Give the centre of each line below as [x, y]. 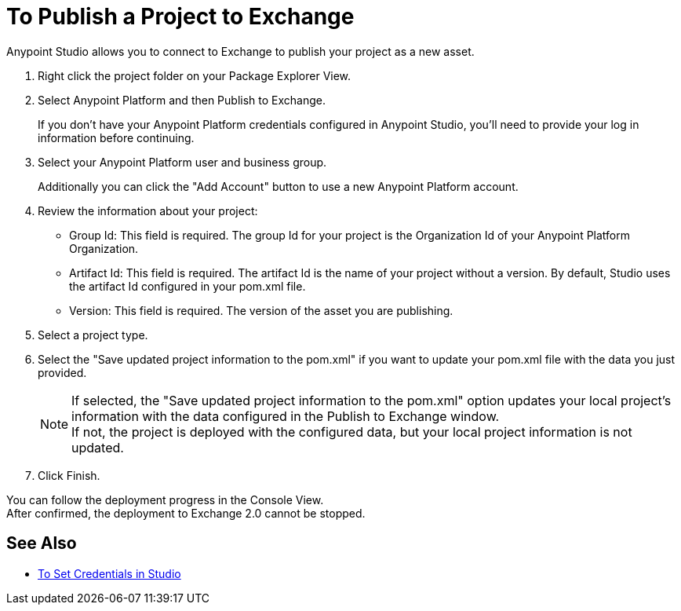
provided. [62, 372]
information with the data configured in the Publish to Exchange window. [286, 416]
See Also [42, 543]
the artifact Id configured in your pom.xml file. [188, 286]
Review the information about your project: [148, 210]
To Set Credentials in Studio [109, 573]
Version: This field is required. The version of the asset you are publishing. [261, 310]
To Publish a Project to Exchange [180, 16]
